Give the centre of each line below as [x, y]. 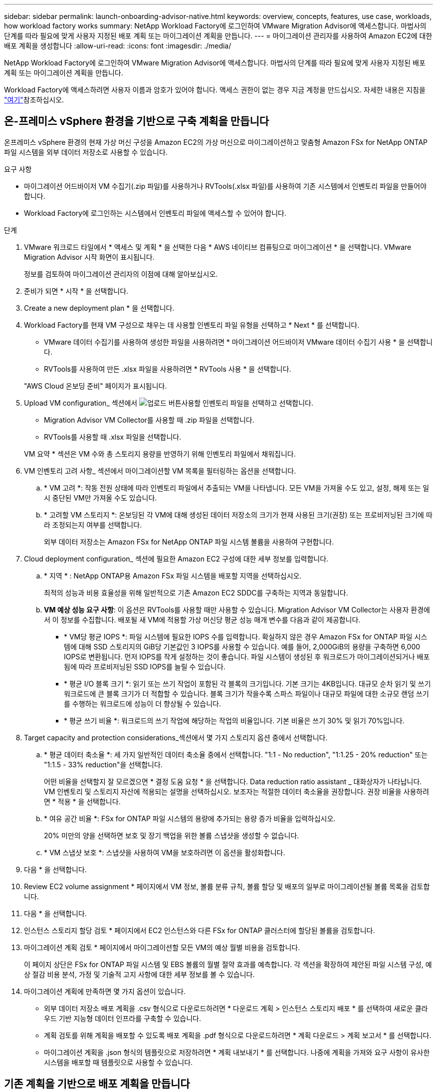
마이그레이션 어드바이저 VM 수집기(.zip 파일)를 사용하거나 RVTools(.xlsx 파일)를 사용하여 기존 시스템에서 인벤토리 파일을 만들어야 [225, 186]
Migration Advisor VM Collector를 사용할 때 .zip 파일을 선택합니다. [149, 420]
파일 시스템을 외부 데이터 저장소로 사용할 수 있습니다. [86, 152]
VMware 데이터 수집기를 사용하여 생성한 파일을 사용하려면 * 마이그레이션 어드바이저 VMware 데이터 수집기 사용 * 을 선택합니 [238, 342]
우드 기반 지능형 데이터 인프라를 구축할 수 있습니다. [122, 1018]
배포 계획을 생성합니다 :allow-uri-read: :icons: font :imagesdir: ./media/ [118, 46]
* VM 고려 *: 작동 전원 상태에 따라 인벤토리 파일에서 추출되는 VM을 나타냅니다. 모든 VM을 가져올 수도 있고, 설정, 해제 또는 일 [237, 488]
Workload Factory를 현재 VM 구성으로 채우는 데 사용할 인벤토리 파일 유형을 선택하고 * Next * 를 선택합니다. [192, 325]
